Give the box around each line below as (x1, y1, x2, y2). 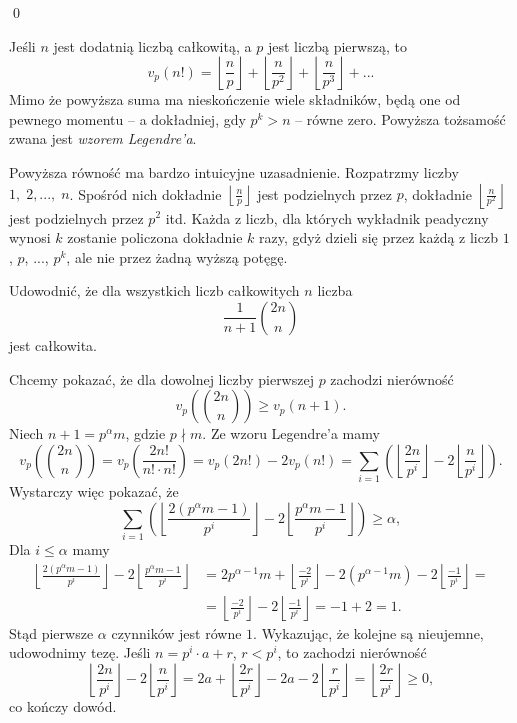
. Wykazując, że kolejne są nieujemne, (253, 622, 484, 643)
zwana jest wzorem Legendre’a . (9, 128, 197, 149)
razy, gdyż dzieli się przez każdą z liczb (259, 227, 498, 248)
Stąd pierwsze (9, 622, 94, 643)
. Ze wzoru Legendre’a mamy (202, 423, 380, 444)
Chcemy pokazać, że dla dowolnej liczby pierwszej (9, 368, 314, 389)
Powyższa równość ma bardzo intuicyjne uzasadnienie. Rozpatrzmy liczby (9, 161, 459, 182)
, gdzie (125, 423, 166, 444)
